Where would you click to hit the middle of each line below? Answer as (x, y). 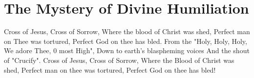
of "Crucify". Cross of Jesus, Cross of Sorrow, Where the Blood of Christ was (119, 60)
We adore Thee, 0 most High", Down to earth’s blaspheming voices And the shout (127, 50)
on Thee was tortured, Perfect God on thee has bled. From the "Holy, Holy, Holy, (126, 41)
